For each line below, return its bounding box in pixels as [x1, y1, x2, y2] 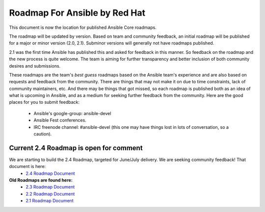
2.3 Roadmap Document [26, 184, 75, 190]
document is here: [9, 164, 46, 169]
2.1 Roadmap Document [26, 198, 74, 204]
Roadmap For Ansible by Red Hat [9, 7, 146, 18]
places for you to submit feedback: [9, 99, 80, 105]
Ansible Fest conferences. [33, 118, 87, 123]
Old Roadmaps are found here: [9, 177, 73, 183]
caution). [33, 131, 52, 137]
